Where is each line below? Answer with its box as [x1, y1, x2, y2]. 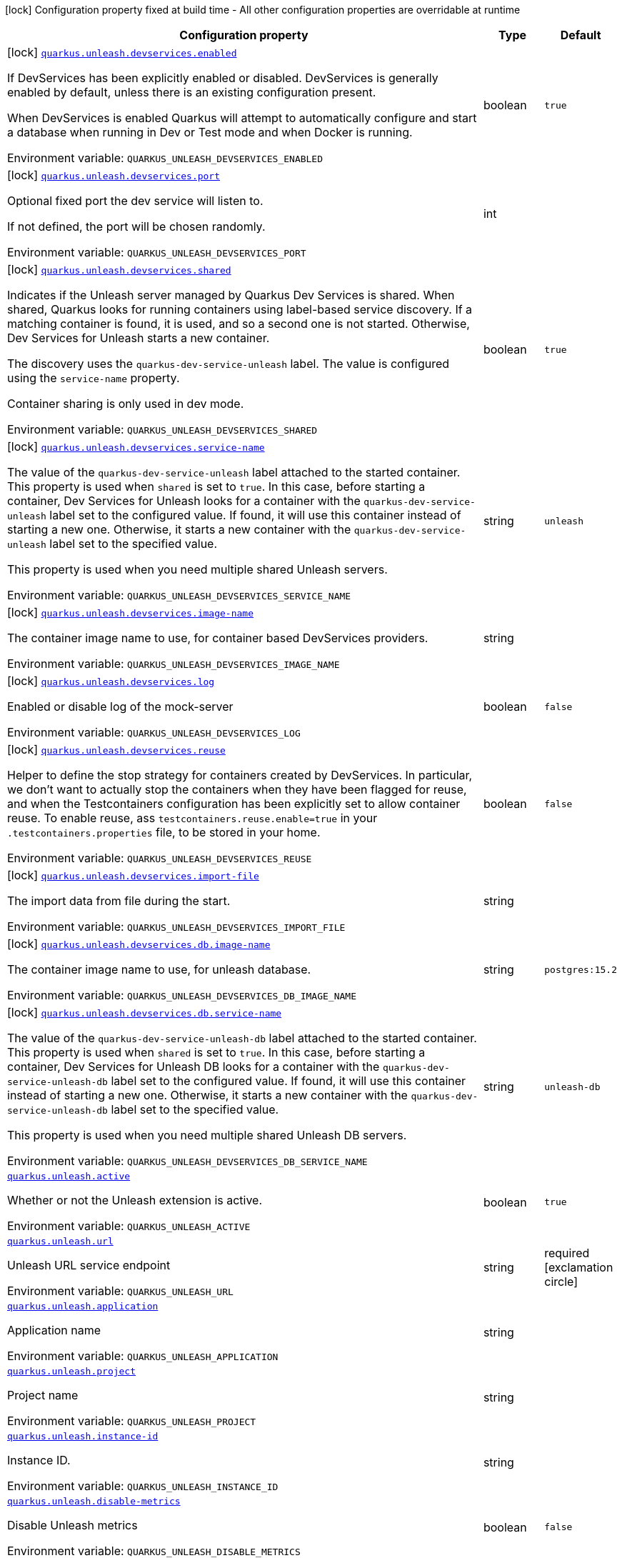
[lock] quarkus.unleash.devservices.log [7, 674, 215, 688]
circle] [544, 1274, 578, 1289]
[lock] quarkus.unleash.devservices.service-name [7, 439, 265, 454]
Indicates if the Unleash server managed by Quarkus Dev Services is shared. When [7, 288, 455, 302]
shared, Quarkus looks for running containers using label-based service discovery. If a [7, 302, 473, 316]
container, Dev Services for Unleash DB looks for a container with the [7, 1059, 380, 1074]
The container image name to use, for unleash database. [7, 962, 311, 977]
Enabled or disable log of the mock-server [7, 699, 234, 714]
